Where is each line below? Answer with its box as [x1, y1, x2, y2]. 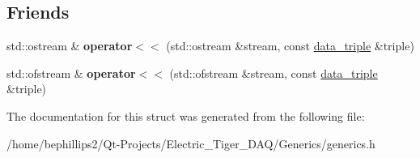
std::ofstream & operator [6, 64, 136, 81]
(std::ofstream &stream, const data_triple [169, 64, 378, 81]
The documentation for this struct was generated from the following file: [6, 107, 365, 124]
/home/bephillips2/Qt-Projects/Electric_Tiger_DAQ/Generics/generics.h [6, 135, 375, 152]
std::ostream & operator [6, 37, 133, 54]
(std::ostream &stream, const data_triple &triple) [166, 37, 414, 54]
